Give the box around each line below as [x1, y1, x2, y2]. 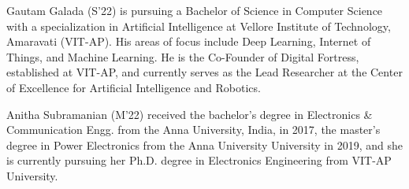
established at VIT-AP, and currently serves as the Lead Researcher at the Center [6, 64, 403, 80]
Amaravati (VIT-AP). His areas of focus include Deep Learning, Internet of [6, 33, 371, 50]
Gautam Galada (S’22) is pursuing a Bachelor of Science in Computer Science [6, 2, 383, 18]
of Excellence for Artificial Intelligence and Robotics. [6, 79, 261, 95]
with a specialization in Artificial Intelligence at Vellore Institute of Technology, [6, 17, 391, 34]
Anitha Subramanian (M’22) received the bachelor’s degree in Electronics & [6, 106, 373, 122]
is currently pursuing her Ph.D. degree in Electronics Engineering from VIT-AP [6, 152, 392, 169]
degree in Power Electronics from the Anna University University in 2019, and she [6, 136, 403, 153]
